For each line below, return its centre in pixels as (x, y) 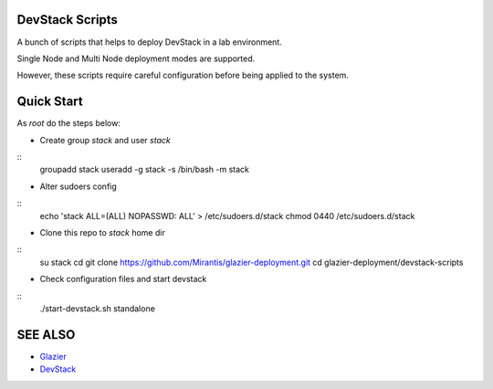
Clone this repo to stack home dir (103, 232)
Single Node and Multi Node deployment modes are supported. (136, 58)
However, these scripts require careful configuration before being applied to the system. (183, 75)
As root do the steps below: (68, 123)
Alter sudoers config (79, 186)
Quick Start (50, 102)
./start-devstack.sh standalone (97, 308)
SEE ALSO (46, 335)
